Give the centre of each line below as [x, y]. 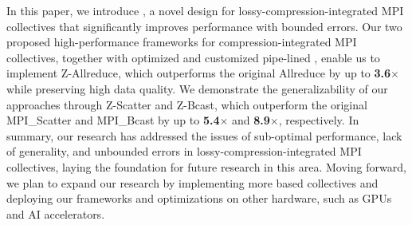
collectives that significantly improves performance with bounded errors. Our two [204, 26]
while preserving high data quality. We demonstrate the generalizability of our [197, 88]
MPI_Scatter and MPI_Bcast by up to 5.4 [113, 120]
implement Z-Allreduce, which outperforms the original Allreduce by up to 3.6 [199, 73]
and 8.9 [251, 120]
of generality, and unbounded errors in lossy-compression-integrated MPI [184, 151]
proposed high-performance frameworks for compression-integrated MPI [182, 42]
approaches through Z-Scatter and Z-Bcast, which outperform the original [187, 104]
